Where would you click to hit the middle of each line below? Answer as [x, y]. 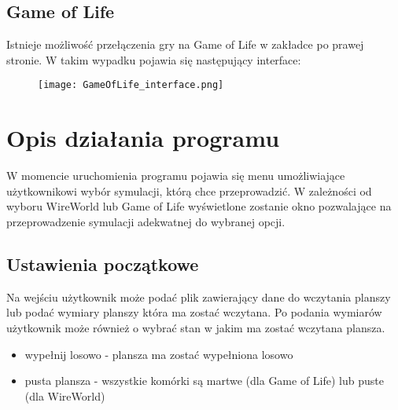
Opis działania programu [143, 138]
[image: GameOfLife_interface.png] [131, 85]
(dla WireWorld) [65, 395]
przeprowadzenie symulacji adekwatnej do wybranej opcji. [146, 221]
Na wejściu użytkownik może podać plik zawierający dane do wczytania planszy [199, 297]
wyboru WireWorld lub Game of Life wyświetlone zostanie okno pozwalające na [199, 206]
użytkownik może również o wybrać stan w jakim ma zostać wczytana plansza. [196, 327]
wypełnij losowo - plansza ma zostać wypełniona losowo [159, 354]
